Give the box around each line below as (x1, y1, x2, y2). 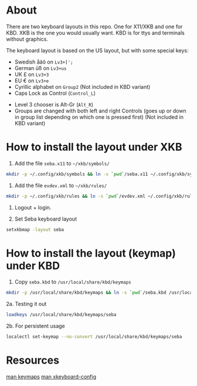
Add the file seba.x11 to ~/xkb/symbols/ (14, 159, 110, 167)
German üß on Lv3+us (14, 64, 67, 71)
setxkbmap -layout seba (6, 227, 64, 232)
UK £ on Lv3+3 (14, 71, 49, 78)
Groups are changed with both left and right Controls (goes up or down (14, 107, 186, 114)
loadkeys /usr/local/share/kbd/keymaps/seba (6, 312, 117, 318)
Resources (6, 354, 60, 367)
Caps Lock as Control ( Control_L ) (14, 89, 96, 96)
